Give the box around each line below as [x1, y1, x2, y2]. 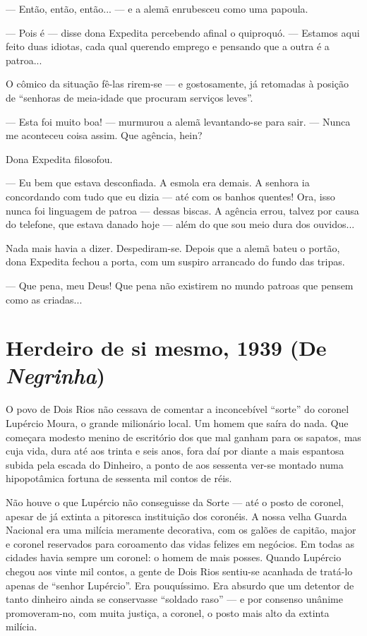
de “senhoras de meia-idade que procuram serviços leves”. [6, 90, 253, 104]
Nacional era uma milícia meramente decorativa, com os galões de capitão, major [6, 522, 356, 537]
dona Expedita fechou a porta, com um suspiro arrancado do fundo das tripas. [6, 254, 345, 269]
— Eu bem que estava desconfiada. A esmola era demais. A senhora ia [6, 175, 310, 190]
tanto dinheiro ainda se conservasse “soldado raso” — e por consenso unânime [6, 592, 343, 606]
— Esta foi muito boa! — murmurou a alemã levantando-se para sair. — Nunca [6, 114, 351, 128]
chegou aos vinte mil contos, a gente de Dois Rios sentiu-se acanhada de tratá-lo [6, 563, 353, 578]
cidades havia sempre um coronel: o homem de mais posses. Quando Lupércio [6, 550, 342, 565]
